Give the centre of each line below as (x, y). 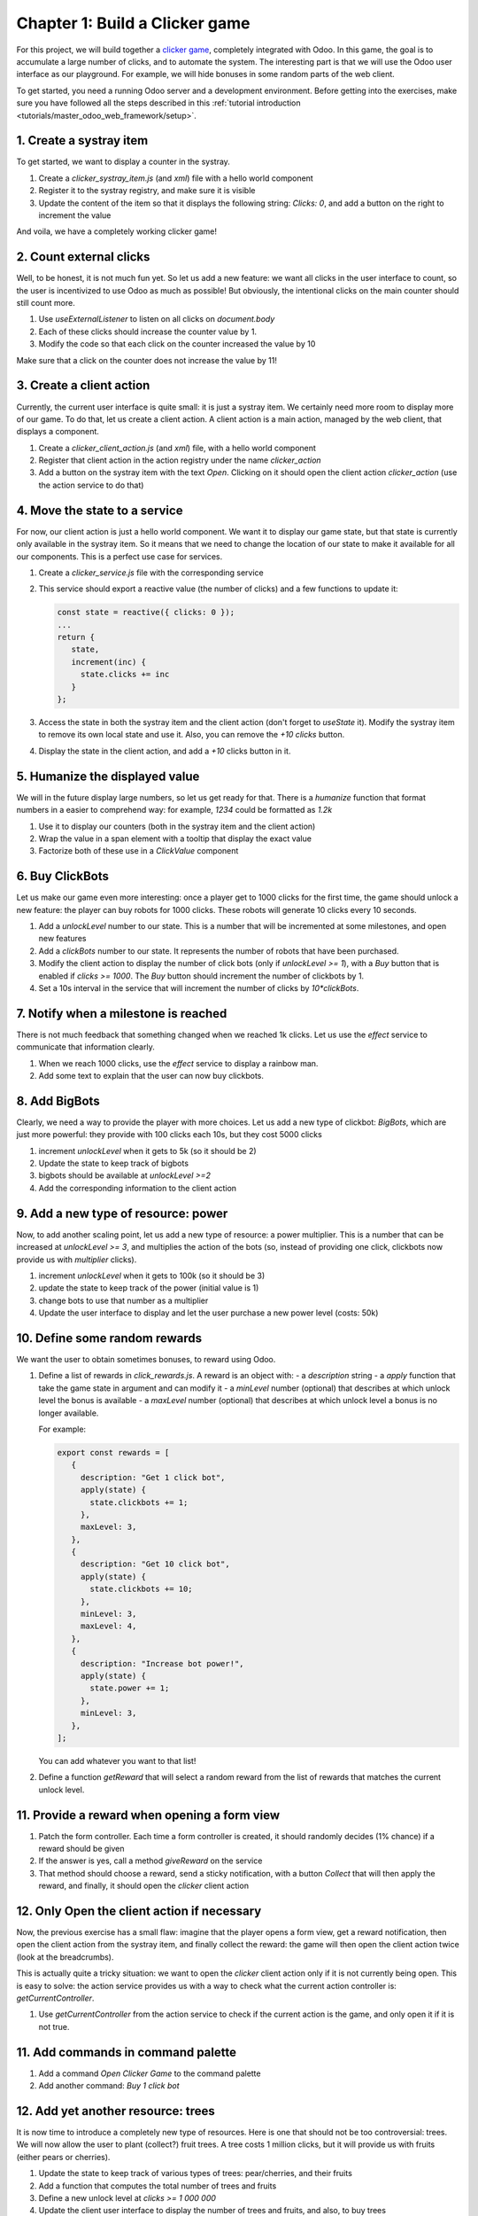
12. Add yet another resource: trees (116, 2111)
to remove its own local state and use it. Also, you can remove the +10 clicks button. (192, 735)
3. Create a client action (83, 386)
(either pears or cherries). (63, 2157)
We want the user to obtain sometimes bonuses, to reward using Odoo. (146, 1360)
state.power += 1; (130, 1688)
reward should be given (81, 1849)
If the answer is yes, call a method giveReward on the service (150, 1861)
